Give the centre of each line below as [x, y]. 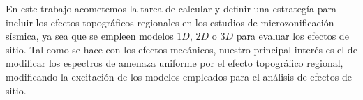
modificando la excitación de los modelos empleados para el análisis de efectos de [179, 76]
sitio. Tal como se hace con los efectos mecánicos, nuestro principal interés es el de [181, 49]
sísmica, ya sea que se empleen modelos [90, 36]
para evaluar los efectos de [292, 36]
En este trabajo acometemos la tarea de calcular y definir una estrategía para [171, 8]
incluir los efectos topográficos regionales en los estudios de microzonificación [170, 22]
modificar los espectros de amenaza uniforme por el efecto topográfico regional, [175, 63]
